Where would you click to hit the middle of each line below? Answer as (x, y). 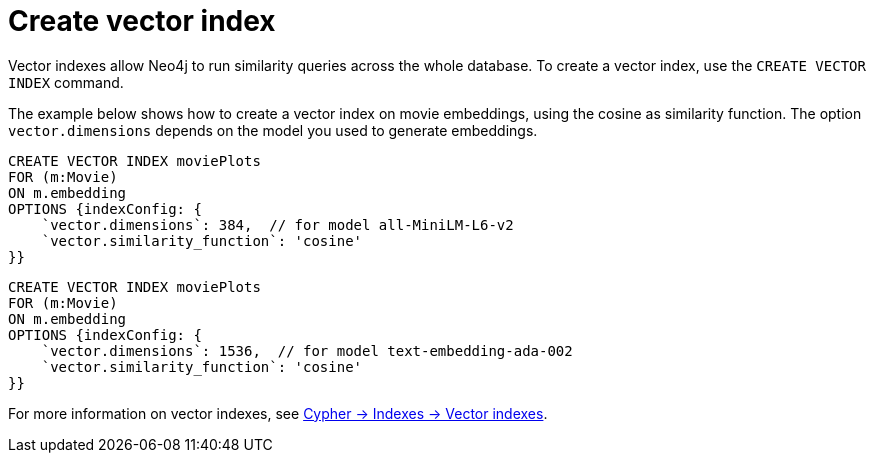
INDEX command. (66, 82)
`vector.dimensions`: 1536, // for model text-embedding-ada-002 (307, 350)
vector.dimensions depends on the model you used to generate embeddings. (273, 130)
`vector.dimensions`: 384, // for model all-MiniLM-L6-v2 (277, 224)
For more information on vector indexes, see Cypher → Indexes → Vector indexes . (278, 413)
